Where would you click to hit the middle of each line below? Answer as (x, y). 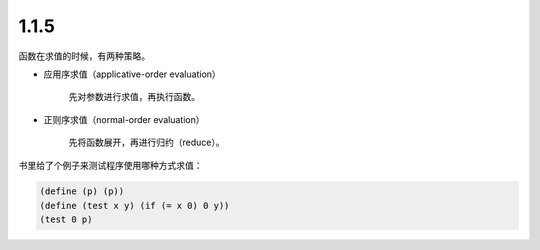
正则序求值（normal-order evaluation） (124, 119)
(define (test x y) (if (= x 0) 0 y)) (134, 205)
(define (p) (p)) (82, 191)
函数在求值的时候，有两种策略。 (84, 56)
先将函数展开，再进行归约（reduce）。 (146, 142)
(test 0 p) (66, 219)
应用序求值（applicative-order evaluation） (132, 74)
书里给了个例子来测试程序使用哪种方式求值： (110, 165)
